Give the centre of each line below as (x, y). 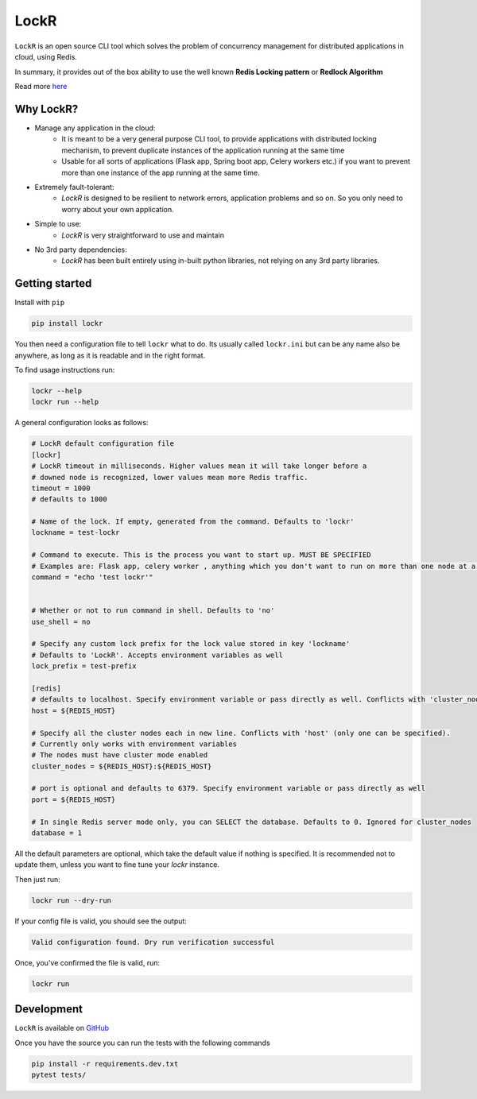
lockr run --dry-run (71, 900)
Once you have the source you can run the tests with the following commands (142, 1043)
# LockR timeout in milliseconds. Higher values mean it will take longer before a (199, 466)
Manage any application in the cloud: (95, 128)
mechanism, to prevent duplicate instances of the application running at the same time (203, 150)
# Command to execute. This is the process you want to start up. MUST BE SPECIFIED (201, 555)
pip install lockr (67, 323)
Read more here (41, 87)
